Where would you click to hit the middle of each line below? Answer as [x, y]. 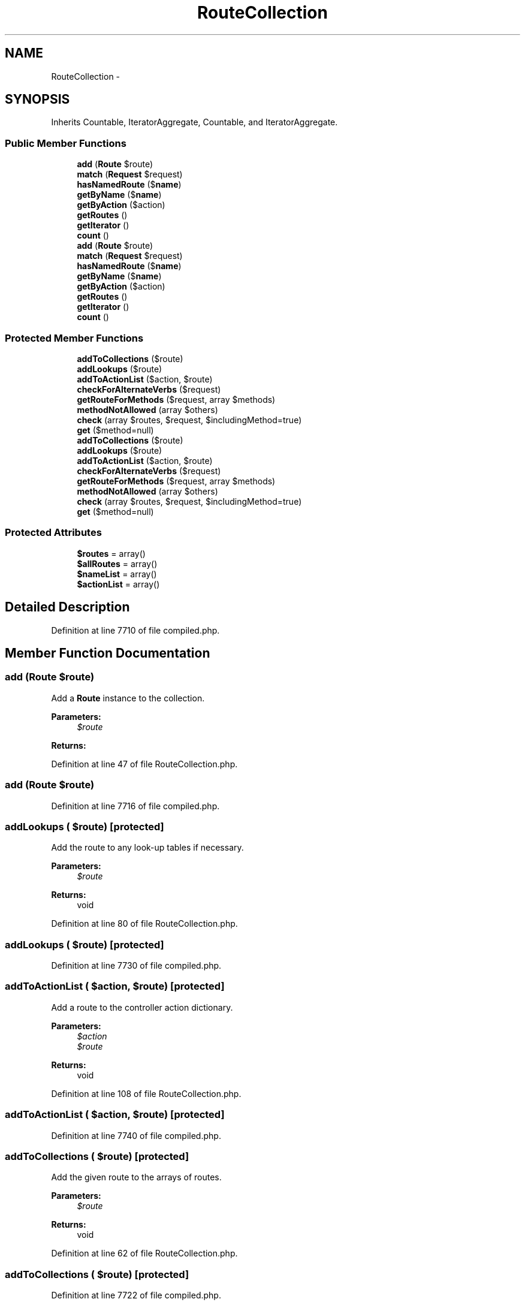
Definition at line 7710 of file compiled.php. [135, 630]
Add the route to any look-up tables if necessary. [147, 848]
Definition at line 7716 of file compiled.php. [135, 806]
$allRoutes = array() [117, 563]
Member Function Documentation [108, 653]
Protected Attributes [53, 533]
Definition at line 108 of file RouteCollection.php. [146, 1093]
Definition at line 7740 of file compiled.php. [136, 1135]
